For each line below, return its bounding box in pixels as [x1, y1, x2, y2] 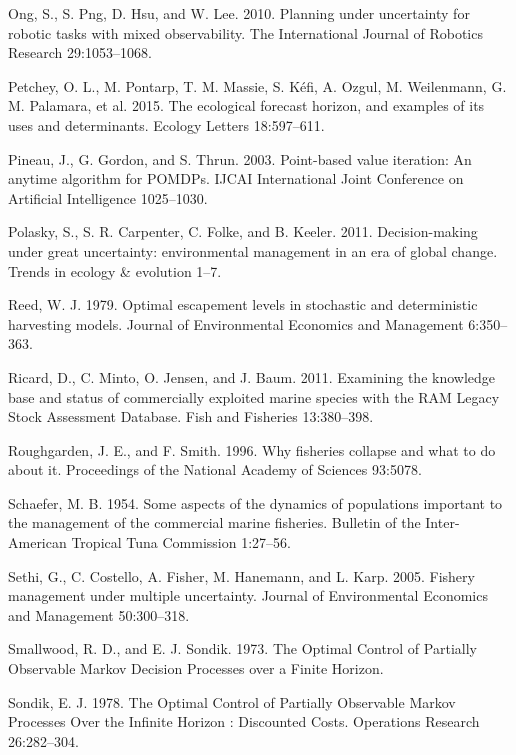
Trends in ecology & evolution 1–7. [8, 260, 222, 281]
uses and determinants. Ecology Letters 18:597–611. [8, 114, 325, 135]
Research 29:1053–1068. [8, 42, 152, 63]
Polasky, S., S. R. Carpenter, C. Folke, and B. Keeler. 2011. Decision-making [8, 221, 478, 242]
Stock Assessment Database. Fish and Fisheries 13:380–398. [8, 406, 374, 427]
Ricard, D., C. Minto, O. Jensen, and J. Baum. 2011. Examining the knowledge [8, 366, 496, 387]
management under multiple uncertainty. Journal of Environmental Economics [8, 585, 488, 606]
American [8, 532, 67, 553]
